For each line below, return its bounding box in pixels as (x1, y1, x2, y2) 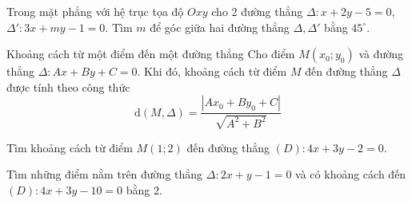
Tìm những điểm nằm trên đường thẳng (6, 166, 203, 182)
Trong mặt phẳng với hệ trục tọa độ (6, 3, 184, 19)
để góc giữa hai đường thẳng (150, 18, 290, 35)
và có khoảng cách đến (295, 166, 406, 182)
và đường (358, 45, 404, 62)
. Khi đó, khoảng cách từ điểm (137, 63, 287, 80)
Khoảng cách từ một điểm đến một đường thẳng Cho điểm (6, 45, 295, 62)
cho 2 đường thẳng (211, 3, 303, 19)
